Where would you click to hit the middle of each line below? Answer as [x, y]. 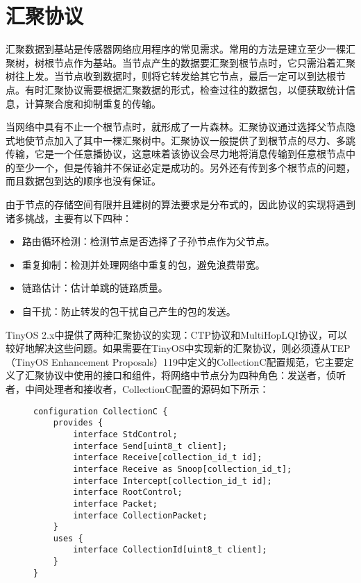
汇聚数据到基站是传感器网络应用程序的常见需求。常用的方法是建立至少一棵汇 [180, 49]
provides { [78, 423]
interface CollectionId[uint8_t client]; [170, 550]
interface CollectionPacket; [140, 515]
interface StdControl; [125, 434]
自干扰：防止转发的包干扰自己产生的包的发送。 [129, 311]
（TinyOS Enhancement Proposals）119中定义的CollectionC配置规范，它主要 [175, 361]
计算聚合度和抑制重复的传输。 [93, 103]
